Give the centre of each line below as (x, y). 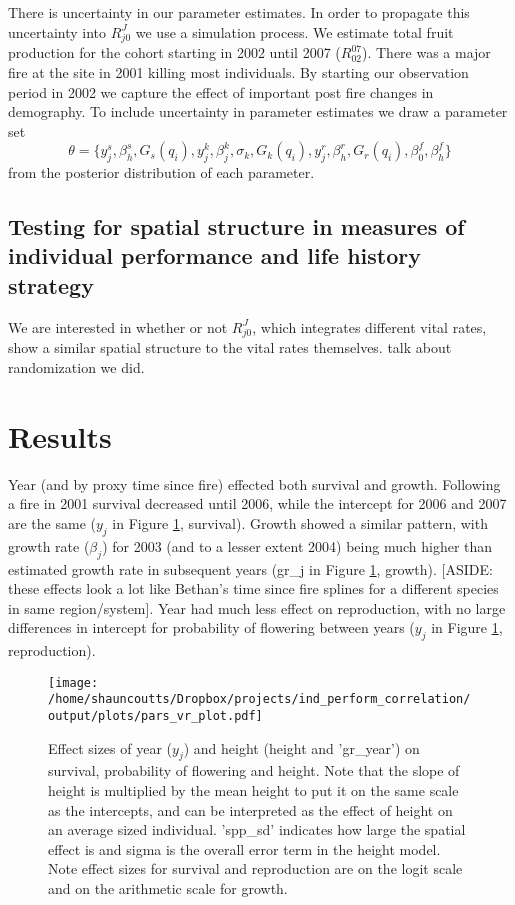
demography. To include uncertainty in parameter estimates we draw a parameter (258, 111)
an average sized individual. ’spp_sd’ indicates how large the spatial (257, 829)
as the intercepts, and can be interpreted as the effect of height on (250, 809)
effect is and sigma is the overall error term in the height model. (244, 848)
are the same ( (52, 522)
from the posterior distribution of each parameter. (161, 172)
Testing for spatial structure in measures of (236, 226)
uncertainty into (57, 31)
